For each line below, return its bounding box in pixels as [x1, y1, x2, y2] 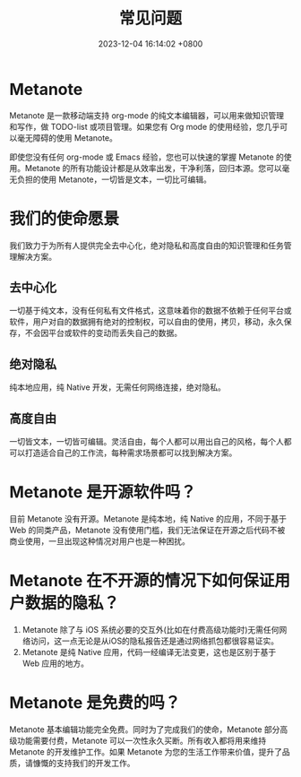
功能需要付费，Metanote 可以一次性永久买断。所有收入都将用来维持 [16, 735, 267, 746]
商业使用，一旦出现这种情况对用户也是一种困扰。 [9, 536, 190, 547]
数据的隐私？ [25, 593, 120, 614]
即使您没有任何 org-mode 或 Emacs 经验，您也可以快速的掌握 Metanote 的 [9, 151, 284, 162]
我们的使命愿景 [9, 208, 120, 229]
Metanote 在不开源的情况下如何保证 [9, 571, 275, 591]
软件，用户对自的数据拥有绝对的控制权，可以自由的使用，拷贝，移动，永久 [9, 316, 284, 327]
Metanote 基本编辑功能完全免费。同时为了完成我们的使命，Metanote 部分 [9, 723, 280, 735]
